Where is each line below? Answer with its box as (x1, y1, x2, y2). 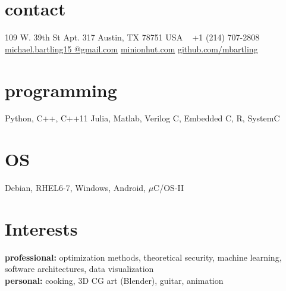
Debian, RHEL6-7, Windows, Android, (5, 182, 146, 194)
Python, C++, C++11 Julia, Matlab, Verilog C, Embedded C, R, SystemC (5, 112, 280, 124)
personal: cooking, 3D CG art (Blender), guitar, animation (5, 274, 224, 287)
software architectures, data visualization (5, 262, 154, 275)
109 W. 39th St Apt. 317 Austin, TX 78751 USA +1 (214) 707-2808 (5, 31, 260, 43)
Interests (5, 216, 78, 240)
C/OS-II (153, 182, 184, 194)
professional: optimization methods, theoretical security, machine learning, (5, 251, 282, 263)
